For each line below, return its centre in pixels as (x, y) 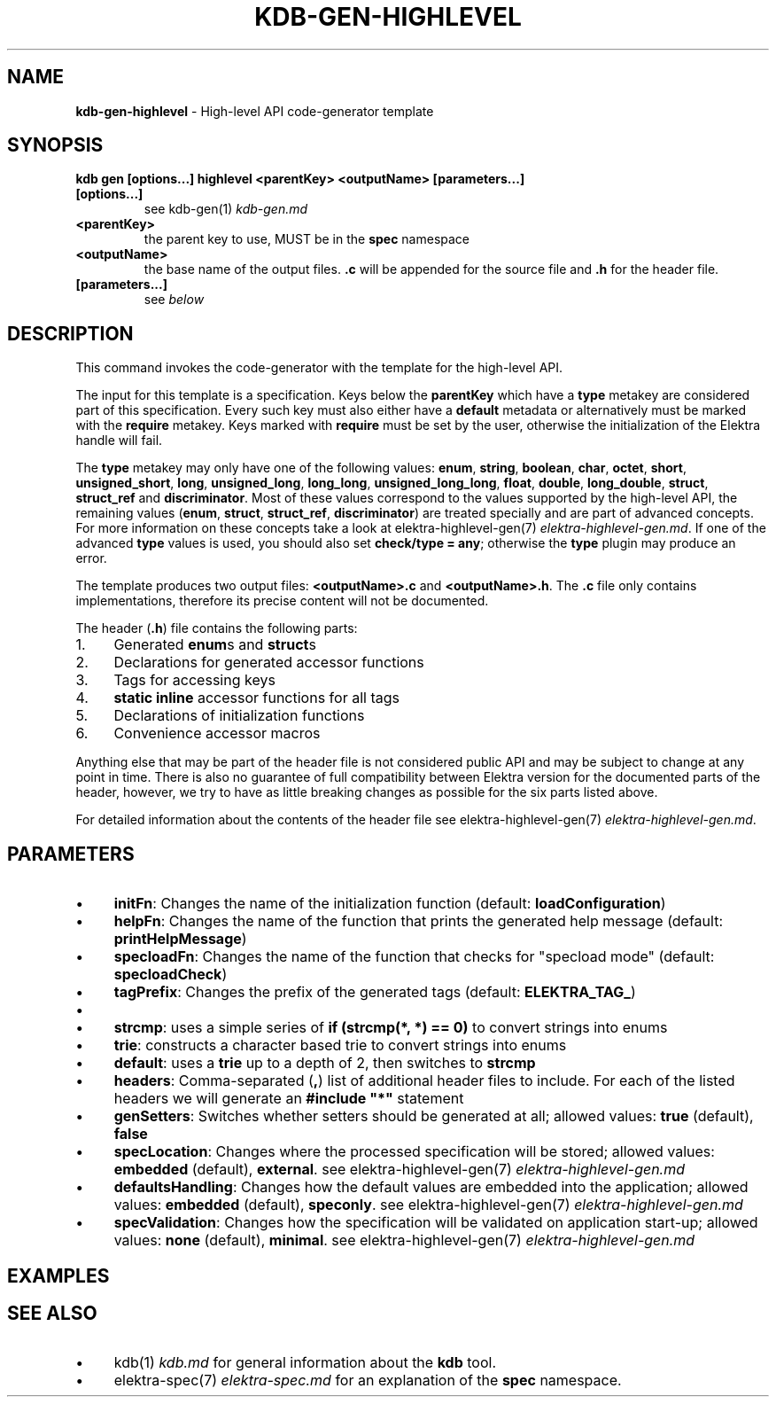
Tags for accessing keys (194, 680)
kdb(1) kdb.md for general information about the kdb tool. (305, 1363)
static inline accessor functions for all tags (256, 698)
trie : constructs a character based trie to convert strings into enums (340, 1045)
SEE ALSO (52, 1313)
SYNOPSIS (55, 145)
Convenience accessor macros (217, 733)
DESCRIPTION (70, 333)
